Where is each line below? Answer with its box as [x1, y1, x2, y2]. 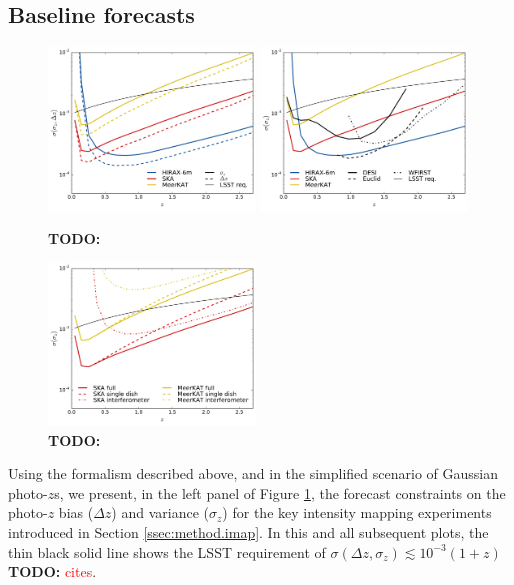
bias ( [58, 502, 94, 523]
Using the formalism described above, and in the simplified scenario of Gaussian [8, 463, 498, 484]
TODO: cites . [8, 561, 97, 582]
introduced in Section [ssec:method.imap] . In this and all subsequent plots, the [8, 521, 489, 542]
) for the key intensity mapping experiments [222, 502, 492, 523]
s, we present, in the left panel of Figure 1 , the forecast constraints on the [54, 482, 506, 503]
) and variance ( [111, 502, 210, 523]
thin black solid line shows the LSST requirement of [8, 541, 326, 562]
